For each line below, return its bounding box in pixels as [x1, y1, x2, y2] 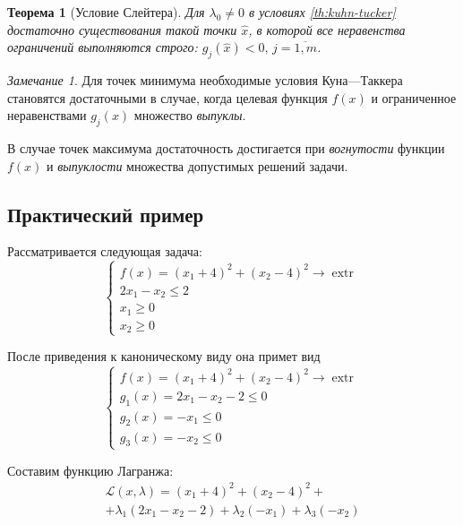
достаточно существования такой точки [7, 20, 237, 39]
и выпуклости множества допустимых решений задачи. [47, 156, 348, 175]
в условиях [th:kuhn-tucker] [249, 3, 396, 21]
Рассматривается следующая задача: [7, 242, 202, 261]
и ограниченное [371, 88, 457, 107]
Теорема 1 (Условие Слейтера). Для [7, 3, 205, 21]
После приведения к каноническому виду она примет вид [7, 347, 321, 366]
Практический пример [7, 200, 204, 228]
